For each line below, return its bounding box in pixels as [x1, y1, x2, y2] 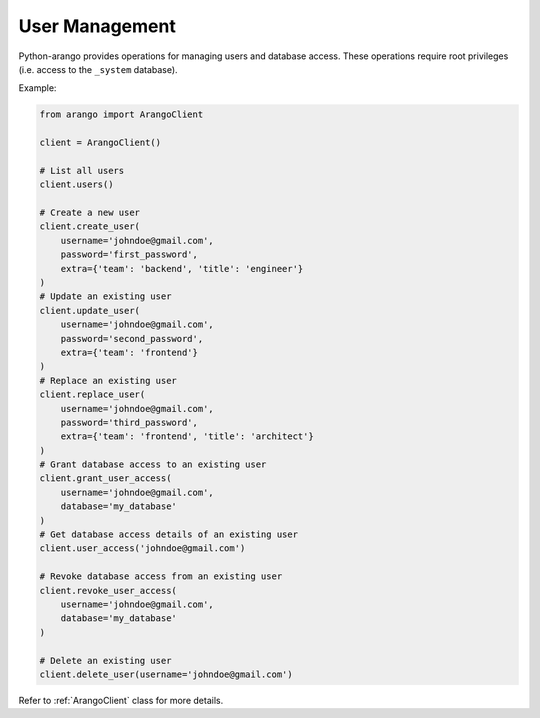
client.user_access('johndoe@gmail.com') [39, 543, 246, 554]
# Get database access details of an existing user [39, 529, 299, 540]
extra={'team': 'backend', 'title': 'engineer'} [60, 263, 304, 274]
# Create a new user [39, 207, 140, 219]
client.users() [39, 179, 114, 190]
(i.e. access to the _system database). [18, 63, 179, 75]
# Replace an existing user [39, 375, 177, 386]
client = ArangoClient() [39, 137, 162, 149]
